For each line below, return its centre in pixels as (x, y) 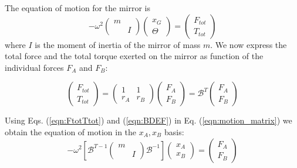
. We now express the (249, 44)
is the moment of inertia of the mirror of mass (118, 44)
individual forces (34, 67)
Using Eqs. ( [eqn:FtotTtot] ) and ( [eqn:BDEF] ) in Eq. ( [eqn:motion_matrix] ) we (148, 120)
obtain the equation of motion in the (71, 131)
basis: (174, 131)
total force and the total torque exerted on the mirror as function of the (134, 56)
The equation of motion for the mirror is (77, 8)
